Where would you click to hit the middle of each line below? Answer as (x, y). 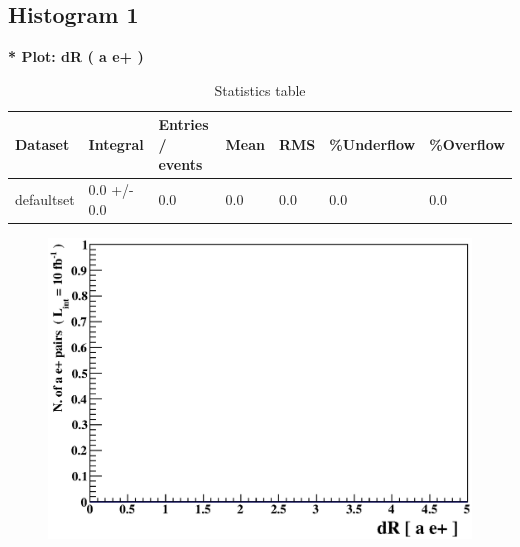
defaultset (45, 199)
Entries (183, 124)
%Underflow (372, 143)
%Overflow (467, 143)
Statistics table (260, 89)
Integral (116, 143)
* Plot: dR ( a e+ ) (76, 56)
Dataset (42, 143)
